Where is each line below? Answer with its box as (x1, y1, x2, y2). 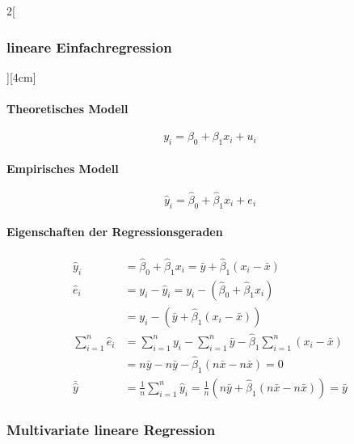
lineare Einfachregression (6, 36, 172, 57)
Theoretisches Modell (6, 100, 129, 116)
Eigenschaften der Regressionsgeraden (6, 223, 223, 240)
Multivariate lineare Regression (6, 419, 216, 439)
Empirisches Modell (6, 159, 119, 176)
